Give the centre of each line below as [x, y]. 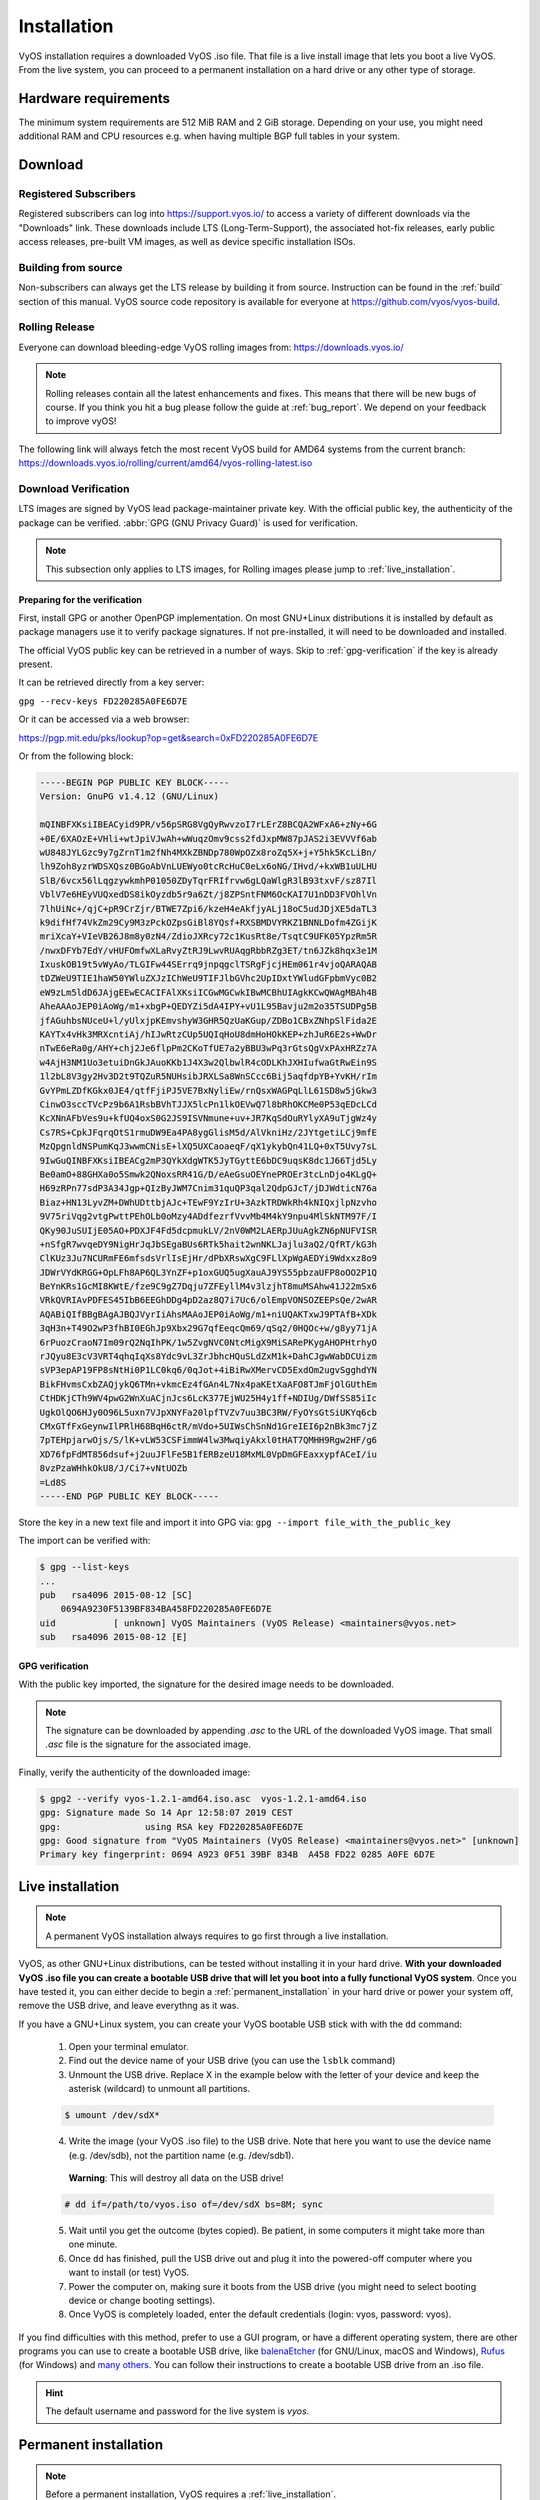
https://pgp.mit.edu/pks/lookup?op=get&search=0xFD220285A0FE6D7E [168, 737]
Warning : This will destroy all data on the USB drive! [176, 2177]
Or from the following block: [76, 756]
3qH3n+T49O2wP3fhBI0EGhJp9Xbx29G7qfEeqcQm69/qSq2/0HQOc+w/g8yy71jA [208, 1328]
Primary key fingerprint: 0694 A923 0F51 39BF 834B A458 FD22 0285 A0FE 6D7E [237, 1854]
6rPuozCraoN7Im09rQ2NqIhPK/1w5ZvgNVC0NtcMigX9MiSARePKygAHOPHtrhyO [208, 1342]
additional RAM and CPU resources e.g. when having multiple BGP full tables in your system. [209, 136]
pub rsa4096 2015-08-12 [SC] [116, 1595]
